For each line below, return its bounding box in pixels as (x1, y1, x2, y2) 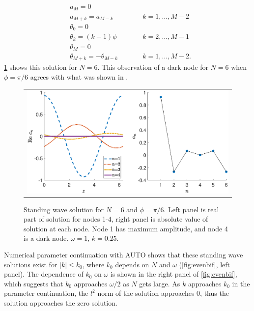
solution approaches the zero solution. (4, 298, 117, 308)
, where (82, 259, 105, 269)
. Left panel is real (164, 204, 219, 214)
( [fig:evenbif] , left (179, 259, 230, 269)
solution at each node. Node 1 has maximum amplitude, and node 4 (24, 223, 228, 233)
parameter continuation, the (4, 288, 88, 298)
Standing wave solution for (24, 204, 104, 214)
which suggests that (4, 278, 63, 288)
